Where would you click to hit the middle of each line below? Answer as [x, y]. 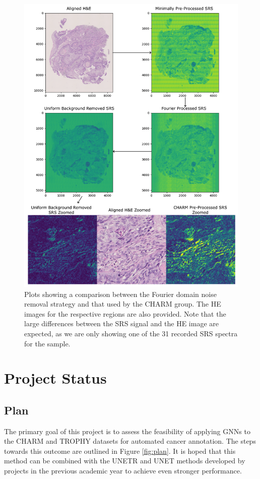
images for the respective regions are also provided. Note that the [125, 313]
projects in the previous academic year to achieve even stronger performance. [123, 471]
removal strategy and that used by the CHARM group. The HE [123, 304]
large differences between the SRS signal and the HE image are [122, 323]
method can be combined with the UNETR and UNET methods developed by [125, 461]
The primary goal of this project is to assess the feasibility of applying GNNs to [127, 431]
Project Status [55, 378]
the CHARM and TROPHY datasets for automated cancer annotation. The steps [130, 441]
